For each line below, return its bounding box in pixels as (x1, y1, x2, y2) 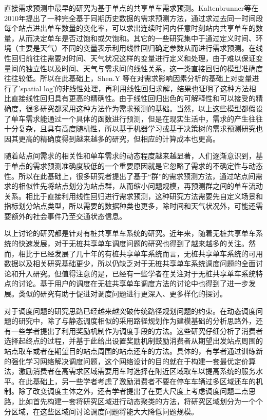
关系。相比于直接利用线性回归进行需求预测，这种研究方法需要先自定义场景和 (4, 190, 263, 201)
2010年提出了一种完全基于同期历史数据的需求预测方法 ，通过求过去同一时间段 (4, 12, 263, 23)
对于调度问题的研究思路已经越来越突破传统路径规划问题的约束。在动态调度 (4, 305, 256, 316)
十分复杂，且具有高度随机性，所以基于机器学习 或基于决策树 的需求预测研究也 (4, 123, 263, 134)
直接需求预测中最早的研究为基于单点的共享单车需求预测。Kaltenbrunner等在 (4, 3, 259, 13)
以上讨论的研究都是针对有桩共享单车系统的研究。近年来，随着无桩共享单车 (4, 228, 256, 238)
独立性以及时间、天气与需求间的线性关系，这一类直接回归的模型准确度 (25, 63, 263, 73)
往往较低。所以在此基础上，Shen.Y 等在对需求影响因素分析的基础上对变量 (4, 73, 252, 84)
